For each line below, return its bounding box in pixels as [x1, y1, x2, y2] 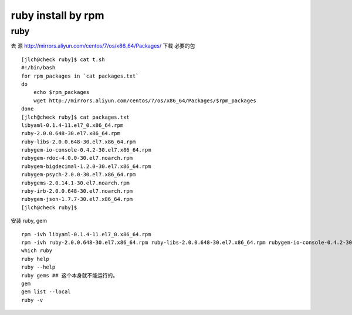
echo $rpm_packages [33, 89, 90, 96]
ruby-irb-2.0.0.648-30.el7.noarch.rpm [21, 188, 133, 195]
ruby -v [21, 297, 43, 303]
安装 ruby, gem [11, 217, 48, 224]
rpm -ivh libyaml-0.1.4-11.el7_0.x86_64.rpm [21, 231, 152, 237]
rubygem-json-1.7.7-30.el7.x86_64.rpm [21, 196, 133, 203]
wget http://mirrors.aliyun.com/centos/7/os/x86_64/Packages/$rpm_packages [33, 97, 256, 104]
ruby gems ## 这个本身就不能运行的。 [21, 272, 119, 279]
